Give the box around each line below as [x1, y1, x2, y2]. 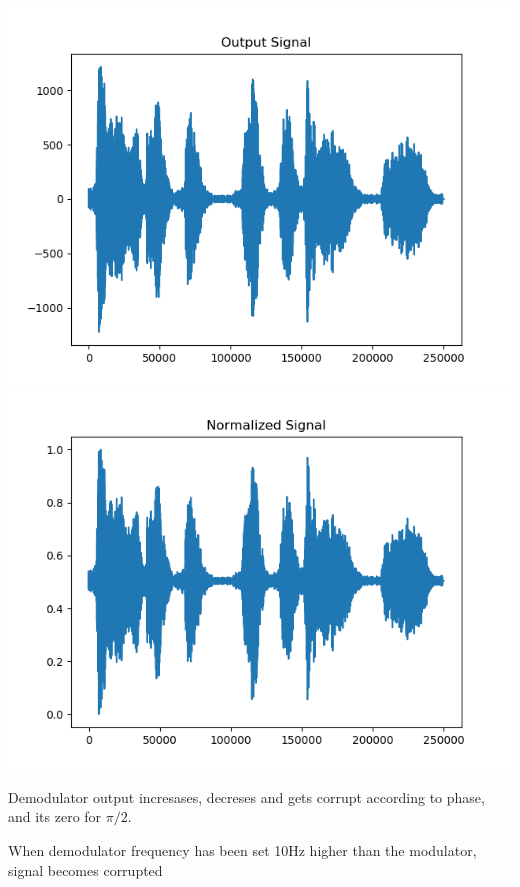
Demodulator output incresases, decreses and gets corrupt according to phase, [8, 786, 485, 807]
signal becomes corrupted [8, 859, 163, 880]
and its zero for [8, 806, 102, 827]
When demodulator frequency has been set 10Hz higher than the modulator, [8, 839, 477, 860]
